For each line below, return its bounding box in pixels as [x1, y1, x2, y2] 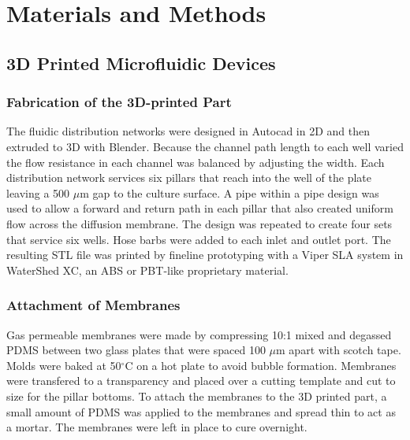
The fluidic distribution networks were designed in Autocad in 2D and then [6, 123, 371, 139]
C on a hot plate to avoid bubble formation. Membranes [125, 357, 397, 373]
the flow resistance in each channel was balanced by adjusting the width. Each [6, 153, 385, 170]
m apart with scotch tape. [276, 342, 401, 358]
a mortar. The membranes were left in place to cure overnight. [6, 419, 307, 435]
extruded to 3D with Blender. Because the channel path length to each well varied [6, 138, 404, 154]
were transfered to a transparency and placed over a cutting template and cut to [6, 372, 396, 389]
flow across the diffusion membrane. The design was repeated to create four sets [6, 215, 393, 231]
